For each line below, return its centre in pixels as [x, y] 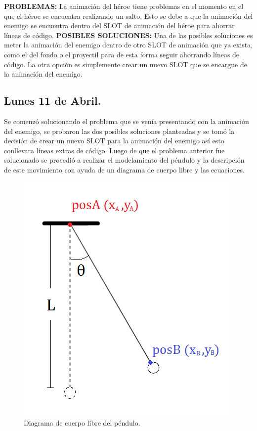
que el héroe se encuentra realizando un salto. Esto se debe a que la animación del [128, 16]
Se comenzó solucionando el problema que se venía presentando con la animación [127, 121]
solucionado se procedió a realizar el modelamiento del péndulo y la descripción [124, 160]
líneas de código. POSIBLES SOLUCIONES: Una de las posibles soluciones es [128, 35]
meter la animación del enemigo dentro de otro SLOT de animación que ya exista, [128, 45]
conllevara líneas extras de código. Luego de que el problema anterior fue [114, 150]
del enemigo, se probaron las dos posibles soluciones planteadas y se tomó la [119, 131]
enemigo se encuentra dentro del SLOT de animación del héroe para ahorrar [119, 25]
